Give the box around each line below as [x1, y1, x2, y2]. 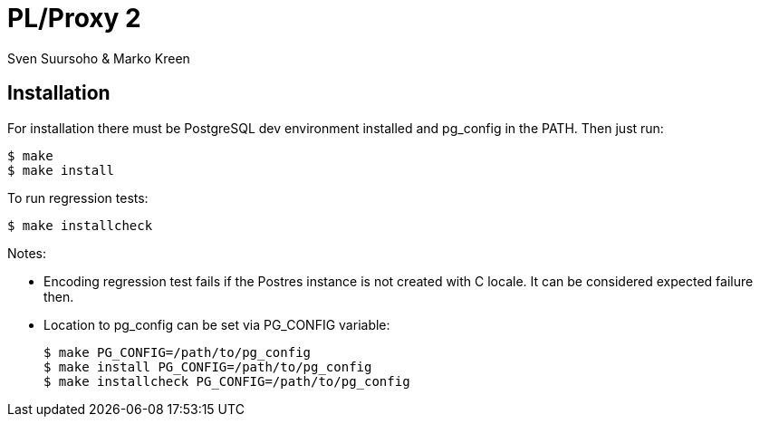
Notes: [7, 245, 46, 261]
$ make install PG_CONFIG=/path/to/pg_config [43, 359, 372, 374]
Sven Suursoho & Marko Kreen [7, 50, 190, 66]
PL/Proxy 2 [7, 3, 141, 34]
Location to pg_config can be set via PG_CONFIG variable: [43, 316, 390, 332]
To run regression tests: [7, 189, 149, 206]
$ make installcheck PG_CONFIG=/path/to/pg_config [43, 373, 410, 389]
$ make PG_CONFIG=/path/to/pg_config [43, 344, 312, 360]
